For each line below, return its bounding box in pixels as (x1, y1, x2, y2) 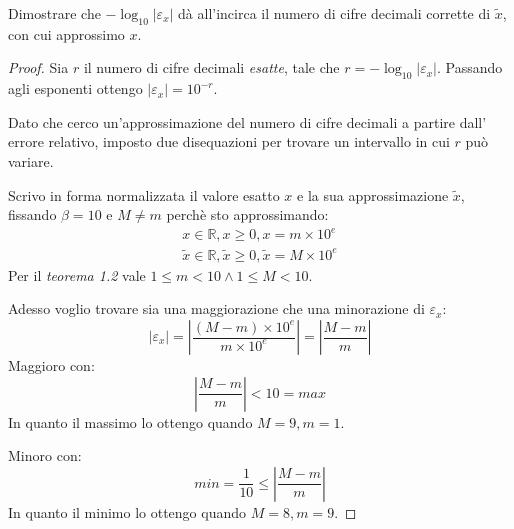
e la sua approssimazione (297, 184, 449, 205)
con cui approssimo (8, 23, 125, 44)
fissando (8, 204, 57, 225)
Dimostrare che (8, 3, 101, 23)
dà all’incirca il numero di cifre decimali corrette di (178, 3, 491, 23)
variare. (8, 150, 54, 171)
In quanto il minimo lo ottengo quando (8, 501, 247, 522)
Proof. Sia (8, 57, 69, 78)
